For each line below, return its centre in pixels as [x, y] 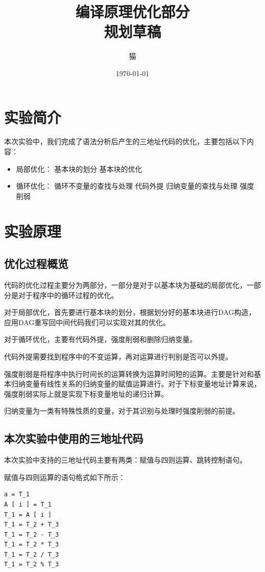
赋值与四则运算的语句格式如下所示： [65, 477]
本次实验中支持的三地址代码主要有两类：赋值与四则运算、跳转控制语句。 [125, 460]
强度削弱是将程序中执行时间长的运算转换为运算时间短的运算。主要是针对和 [129, 373]
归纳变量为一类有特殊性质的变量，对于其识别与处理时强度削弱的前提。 [122, 411]
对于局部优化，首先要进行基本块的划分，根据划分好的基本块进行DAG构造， [130, 312]
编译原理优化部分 [132, 12]
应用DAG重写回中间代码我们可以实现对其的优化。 [87, 322]
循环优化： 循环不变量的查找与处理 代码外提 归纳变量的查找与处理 [127, 186]
